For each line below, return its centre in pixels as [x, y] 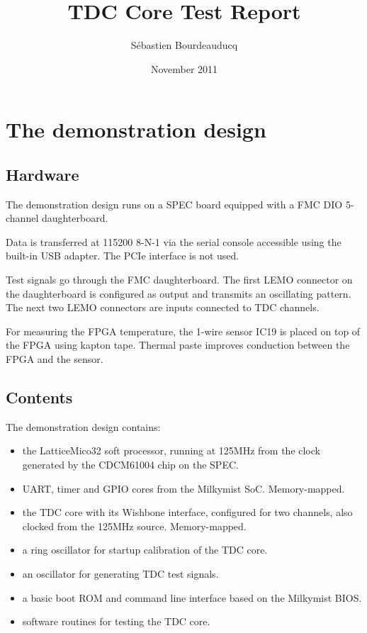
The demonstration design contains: [83, 426]
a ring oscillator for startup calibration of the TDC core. [145, 550]
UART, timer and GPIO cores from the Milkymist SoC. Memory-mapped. [183, 488]
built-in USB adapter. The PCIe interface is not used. [123, 256]
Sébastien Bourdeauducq [184, 45]
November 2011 [184, 68]
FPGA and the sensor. [55, 359]
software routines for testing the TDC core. [116, 621]
